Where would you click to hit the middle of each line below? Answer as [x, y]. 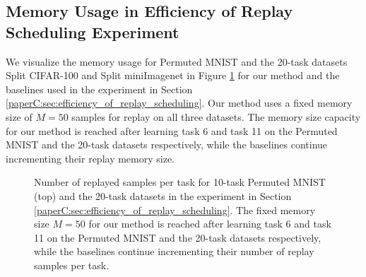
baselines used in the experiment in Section [99, 89]
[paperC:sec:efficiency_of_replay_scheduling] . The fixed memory [175, 210]
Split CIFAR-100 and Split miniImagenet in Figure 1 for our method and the [173, 75]
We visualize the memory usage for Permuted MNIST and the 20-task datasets [177, 61]
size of [19, 116]
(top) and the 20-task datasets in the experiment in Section [163, 195]
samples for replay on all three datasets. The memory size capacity [216, 116]
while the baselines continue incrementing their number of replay [174, 251]
